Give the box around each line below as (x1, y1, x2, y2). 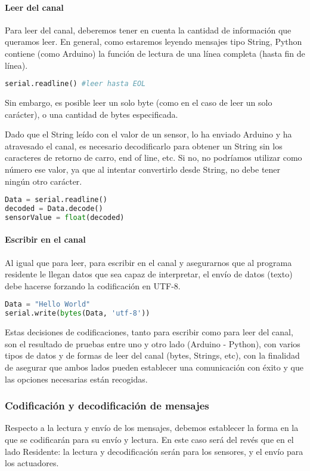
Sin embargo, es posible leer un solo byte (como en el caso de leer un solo (5, 96, 272, 109)
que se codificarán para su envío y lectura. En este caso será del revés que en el (5, 433, 294, 445)
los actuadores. (5, 457, 59, 469)
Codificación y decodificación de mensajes (5, 398, 209, 413)
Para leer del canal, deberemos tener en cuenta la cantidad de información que (5, 23, 292, 36)
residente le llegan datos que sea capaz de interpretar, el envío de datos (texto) (5, 268, 293, 280)
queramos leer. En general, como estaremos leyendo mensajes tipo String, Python (5, 35, 302, 48)
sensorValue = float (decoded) (5, 213, 125, 222)
